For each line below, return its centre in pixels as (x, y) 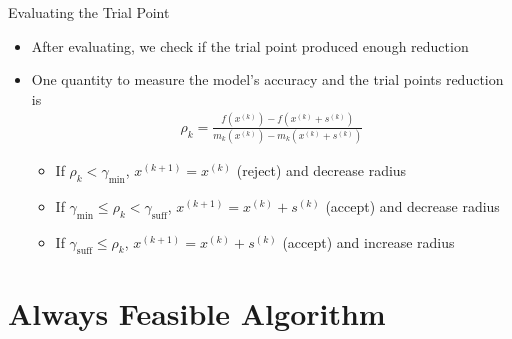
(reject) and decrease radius (321, 170)
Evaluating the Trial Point (89, 12)
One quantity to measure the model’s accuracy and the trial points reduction (267, 79)
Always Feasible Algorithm (197, 312)
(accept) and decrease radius (412, 205)
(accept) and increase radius (368, 241)
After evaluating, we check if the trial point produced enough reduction (250, 45)
